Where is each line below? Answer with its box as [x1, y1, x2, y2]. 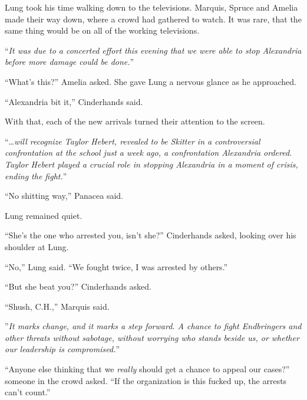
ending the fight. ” [5, 169, 67, 182]
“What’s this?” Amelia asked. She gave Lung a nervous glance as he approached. [5, 75, 296, 87]
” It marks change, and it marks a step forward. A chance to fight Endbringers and [5, 320, 302, 332]
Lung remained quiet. [5, 209, 82, 221]
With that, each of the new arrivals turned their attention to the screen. [5, 115, 265, 127]
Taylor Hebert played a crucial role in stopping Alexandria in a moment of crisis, [5, 158, 298, 170]
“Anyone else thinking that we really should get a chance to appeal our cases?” [5, 363, 290, 375]
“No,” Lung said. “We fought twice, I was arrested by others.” [5, 260, 228, 273]
